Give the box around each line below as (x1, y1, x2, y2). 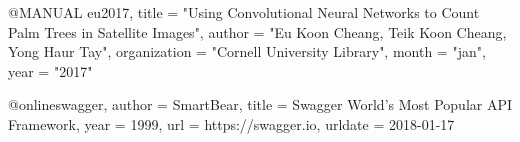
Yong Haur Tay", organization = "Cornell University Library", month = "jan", (8, 41, 486, 62)
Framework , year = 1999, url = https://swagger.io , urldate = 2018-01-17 (8, 113, 455, 134)
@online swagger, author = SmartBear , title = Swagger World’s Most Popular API (8, 94, 513, 115)
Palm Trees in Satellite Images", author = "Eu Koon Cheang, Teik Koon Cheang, (8, 21, 507, 42)
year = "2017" (8, 60, 93, 81)
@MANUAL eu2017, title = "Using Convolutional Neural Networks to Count (8, 2, 480, 22)
